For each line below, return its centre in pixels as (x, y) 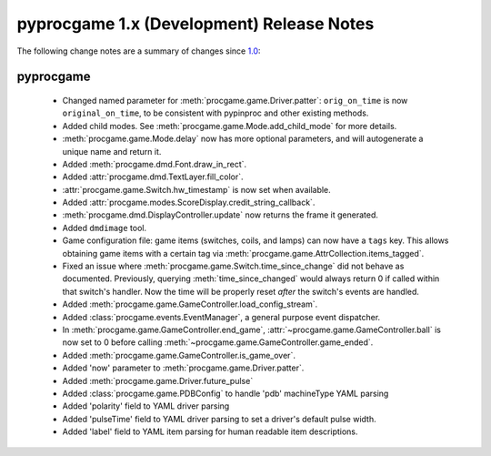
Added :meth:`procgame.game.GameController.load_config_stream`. (190, 304)
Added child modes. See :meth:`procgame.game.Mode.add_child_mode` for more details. (230, 126)
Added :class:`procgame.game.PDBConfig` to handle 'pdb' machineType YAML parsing (225, 393)
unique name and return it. (112, 151)
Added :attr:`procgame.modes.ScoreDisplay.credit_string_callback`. (189, 203)
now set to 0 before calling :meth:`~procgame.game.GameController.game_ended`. (218, 342)
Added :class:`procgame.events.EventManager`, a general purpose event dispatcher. (221, 317)
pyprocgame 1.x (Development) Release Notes (195, 24)
